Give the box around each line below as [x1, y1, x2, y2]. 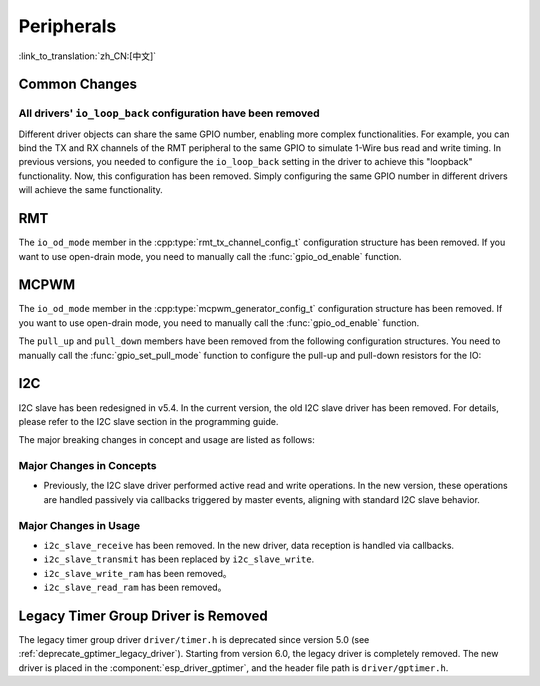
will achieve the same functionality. [18, 184, 164, 196]
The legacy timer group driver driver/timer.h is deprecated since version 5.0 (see [18, 634, 370, 646]
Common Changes [18, 76, 138, 93]
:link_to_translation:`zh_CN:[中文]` [18, 50, 157, 62]
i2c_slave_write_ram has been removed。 [43, 567, 232, 579]
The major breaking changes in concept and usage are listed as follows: [18, 434, 315, 446]
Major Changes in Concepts [18, 459, 157, 473]
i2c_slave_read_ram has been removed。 [43, 581, 227, 594]
